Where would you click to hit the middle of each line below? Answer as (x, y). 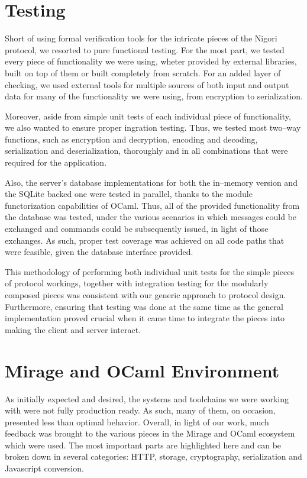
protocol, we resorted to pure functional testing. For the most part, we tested (145, 49)
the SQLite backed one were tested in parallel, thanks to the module (129, 194)
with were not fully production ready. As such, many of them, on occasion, (140, 410)
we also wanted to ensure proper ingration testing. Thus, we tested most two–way (153, 127)
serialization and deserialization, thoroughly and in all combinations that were (146, 151)
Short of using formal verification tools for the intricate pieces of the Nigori (141, 38)
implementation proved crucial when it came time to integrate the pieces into (145, 318)
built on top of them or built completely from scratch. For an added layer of (143, 72)
